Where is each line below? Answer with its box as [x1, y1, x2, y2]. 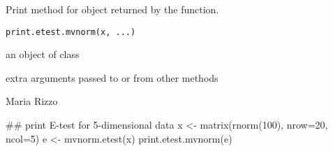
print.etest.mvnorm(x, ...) [6, 27, 136, 37]
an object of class [6, 47, 80, 62]
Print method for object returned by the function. [6, 2, 219, 16]
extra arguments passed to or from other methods [6, 70, 219, 85]
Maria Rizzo [6, 94, 58, 108]
